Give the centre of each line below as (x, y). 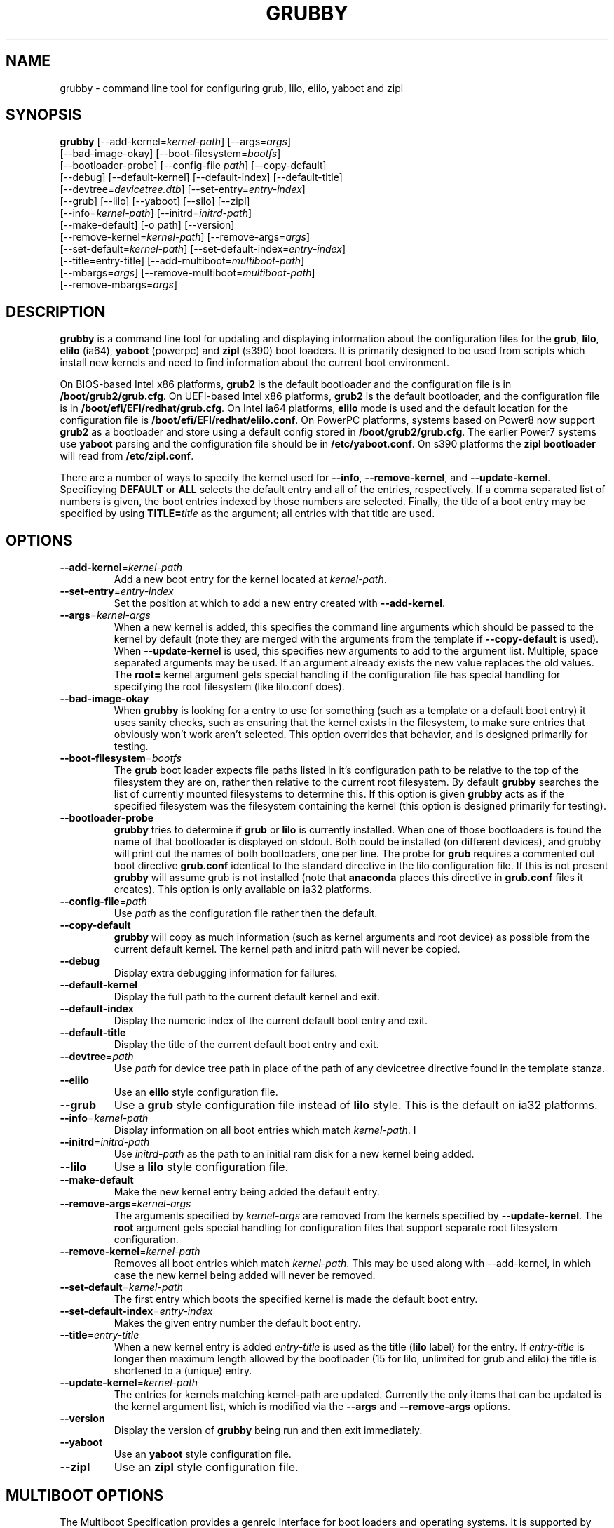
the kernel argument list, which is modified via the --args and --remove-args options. (312, 1407)
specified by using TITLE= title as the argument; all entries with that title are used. (247, 514)
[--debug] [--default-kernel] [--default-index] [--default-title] (201, 177)
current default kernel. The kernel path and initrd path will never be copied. (287, 949)
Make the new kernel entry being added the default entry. (247, 1192)
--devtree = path (97, 1057)
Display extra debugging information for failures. (226, 973)
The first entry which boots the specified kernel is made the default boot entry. (296, 1299)
